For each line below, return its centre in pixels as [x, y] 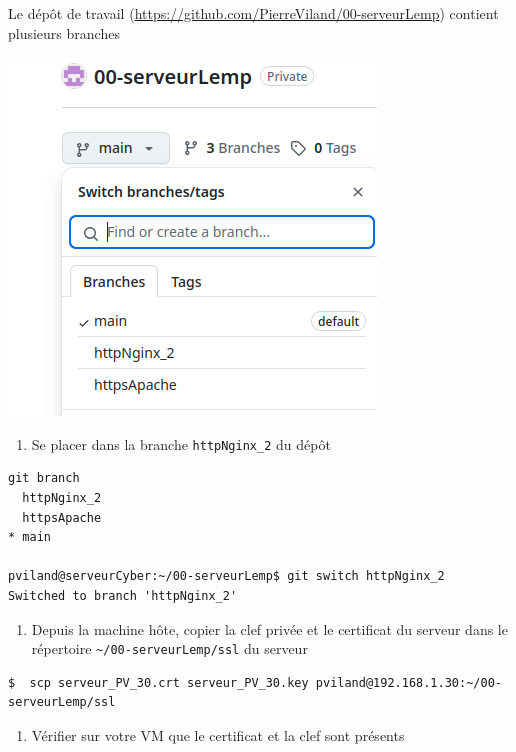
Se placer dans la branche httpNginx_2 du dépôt [181, 443]
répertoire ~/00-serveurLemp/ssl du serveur [169, 648]
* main [29, 537]
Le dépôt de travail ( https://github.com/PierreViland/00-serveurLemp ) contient [253, 13]
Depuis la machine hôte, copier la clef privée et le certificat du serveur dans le [269, 628]
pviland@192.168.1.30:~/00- [408, 682]
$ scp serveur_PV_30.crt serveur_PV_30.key [158, 682]
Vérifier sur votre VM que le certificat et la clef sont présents [218, 735]
